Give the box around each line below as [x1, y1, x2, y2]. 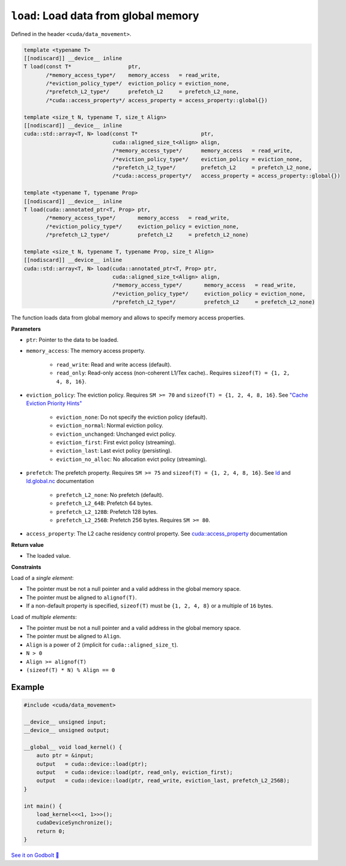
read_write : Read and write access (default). [56, 361, 172, 368]
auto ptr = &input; [36, 752, 94, 759]
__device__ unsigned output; [23, 727, 110, 734]
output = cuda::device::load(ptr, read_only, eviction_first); [36, 769, 233, 776]
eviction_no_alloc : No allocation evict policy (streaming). [56, 456, 207, 463]
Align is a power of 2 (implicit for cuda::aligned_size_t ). [26, 641, 178, 648]
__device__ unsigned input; [23, 718, 106, 725]
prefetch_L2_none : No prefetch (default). [56, 491, 164, 498]
